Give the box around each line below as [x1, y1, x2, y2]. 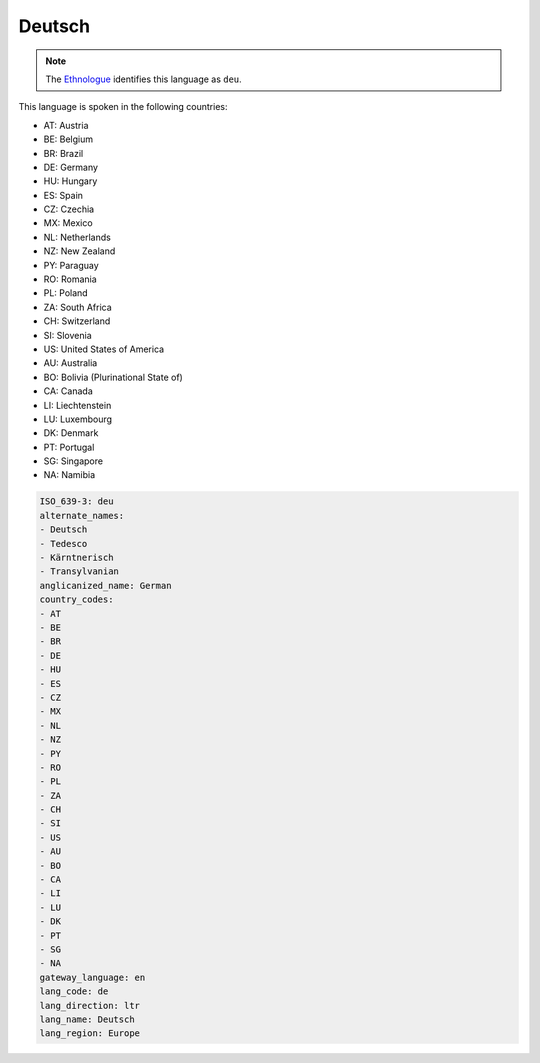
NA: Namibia [43, 469, 96, 481]
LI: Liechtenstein [43, 399, 112, 411]
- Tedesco [39, 538, 88, 549]
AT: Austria [43, 119, 89, 131]
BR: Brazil [43, 147, 84, 159]
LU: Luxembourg [43, 413, 113, 425]
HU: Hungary [43, 175, 98, 187]
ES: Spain [43, 189, 84, 201]
